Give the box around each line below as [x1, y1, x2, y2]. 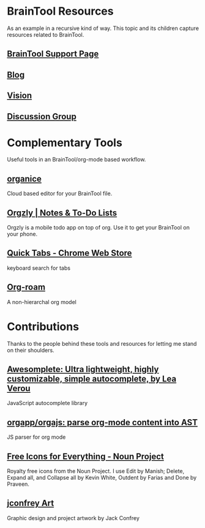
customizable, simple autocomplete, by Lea [7, 374, 177, 384]
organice [7, 173, 42, 184]
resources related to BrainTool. [7, 31, 84, 38]
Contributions [7, 319, 79, 333]
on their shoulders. [7, 346, 54, 354]
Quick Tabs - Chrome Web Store [7, 248, 132, 258]
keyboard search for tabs [7, 264, 71, 272]
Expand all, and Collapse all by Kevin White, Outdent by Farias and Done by [7, 474, 197, 482]
